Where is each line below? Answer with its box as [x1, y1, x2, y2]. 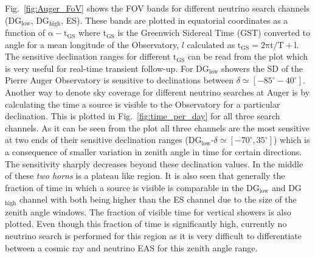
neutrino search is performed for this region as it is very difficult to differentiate [5, 229, 302, 242]
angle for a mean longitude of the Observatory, [5, 38, 179, 51]
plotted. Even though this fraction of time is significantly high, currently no [5, 217, 287, 230]
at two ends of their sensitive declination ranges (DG [5, 133, 202, 146]
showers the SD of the [221, 61, 303, 74]
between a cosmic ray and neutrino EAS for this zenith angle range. [5, 241, 258, 254]
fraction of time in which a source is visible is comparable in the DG [5, 181, 260, 193]
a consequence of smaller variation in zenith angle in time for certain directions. [5, 145, 302, 158]
